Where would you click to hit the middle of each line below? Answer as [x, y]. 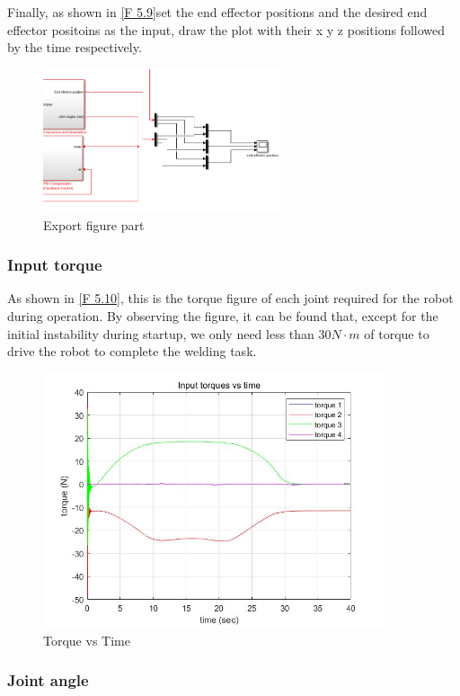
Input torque [55, 265]
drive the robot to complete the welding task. [132, 351]
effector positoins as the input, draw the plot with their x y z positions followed [226, 29]
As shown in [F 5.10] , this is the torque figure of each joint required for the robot [230, 298]
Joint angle [48, 680]
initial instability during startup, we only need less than [161, 333]
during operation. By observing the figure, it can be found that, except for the [223, 315]
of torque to [397, 333]
